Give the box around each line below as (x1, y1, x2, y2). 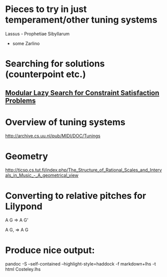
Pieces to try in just (5, 4, 87, 15)
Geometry (5, 150, 49, 162)
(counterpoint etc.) (5, 69, 86, 80)
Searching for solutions (5, 58, 105, 70)
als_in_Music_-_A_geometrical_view (5, 172, 79, 178)
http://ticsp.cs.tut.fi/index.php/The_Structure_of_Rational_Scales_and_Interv (5, 167, 162, 173)
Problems (5, 96, 36, 105)
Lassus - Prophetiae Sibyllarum (5, 31, 70, 37)
